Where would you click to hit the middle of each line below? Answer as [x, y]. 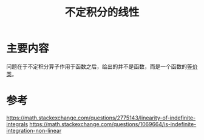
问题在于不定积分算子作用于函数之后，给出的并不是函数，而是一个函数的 [97, 66]
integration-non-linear [34, 130]
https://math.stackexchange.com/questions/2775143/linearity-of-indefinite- [101, 118]
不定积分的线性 [102, 12]
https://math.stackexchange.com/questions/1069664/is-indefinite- [113, 124]
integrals [17, 124]
